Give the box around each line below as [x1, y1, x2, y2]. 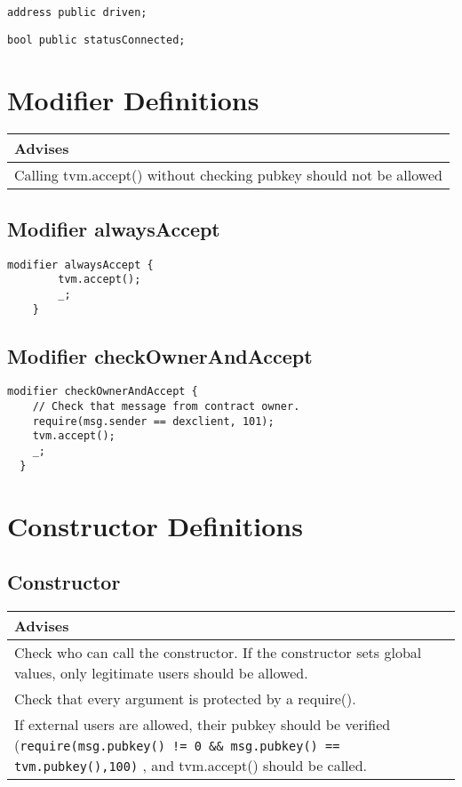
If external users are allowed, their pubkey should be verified [14, 713, 391, 735]
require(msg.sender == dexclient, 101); [32, 414, 275, 428]
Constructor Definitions [7, 507, 303, 543]
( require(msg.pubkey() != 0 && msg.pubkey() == [14, 734, 340, 755]
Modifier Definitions [7, 81, 259, 117]
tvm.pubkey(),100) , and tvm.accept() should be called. [14, 754, 368, 775]
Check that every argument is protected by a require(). [14, 687, 356, 709]
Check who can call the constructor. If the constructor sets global [14, 641, 422, 663]
